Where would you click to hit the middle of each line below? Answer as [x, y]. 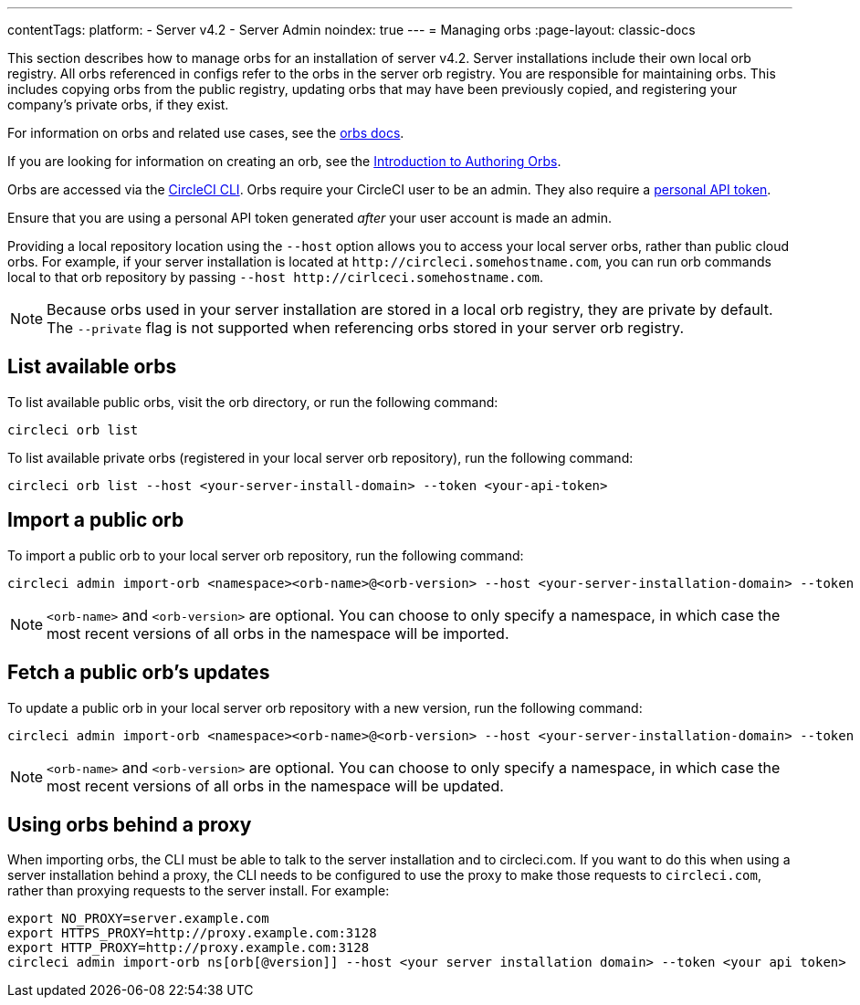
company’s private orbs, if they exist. [118, 105]
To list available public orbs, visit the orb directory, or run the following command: [253, 402]
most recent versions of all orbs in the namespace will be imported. [278, 633]
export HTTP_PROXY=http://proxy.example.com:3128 [189, 948]
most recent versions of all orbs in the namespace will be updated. [275, 785]
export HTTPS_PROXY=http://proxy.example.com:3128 [192, 933]
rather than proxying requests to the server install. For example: [199, 891]
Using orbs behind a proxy [130, 824]
